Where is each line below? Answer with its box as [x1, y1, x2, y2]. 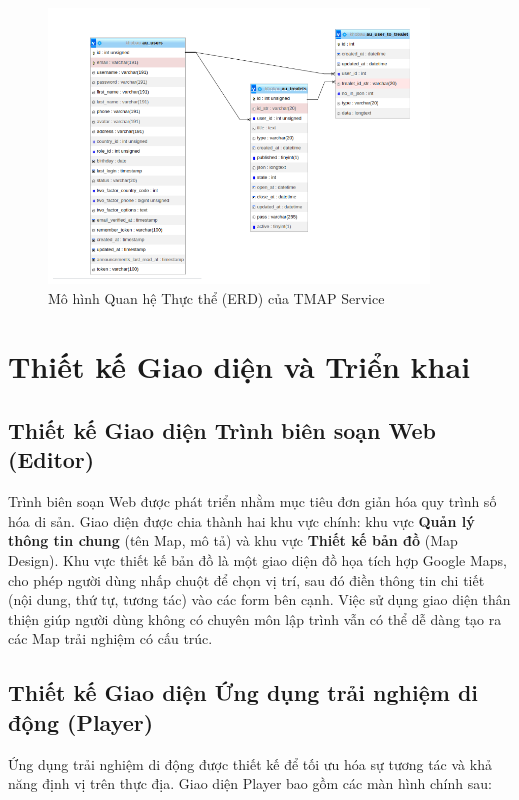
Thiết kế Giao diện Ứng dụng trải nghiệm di [8, 677, 479, 708]
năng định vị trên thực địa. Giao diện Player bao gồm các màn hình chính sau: [8, 773, 492, 794]
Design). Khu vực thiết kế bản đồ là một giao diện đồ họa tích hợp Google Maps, [8, 549, 508, 570]
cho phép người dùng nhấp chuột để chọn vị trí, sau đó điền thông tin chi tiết [8, 569, 485, 590]
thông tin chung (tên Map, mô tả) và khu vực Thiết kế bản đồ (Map [8, 530, 458, 551]
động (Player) [8, 706, 154, 737]
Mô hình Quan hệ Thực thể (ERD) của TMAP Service [48, 287, 385, 308]
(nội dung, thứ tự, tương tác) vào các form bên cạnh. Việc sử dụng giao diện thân [8, 589, 511, 610]
